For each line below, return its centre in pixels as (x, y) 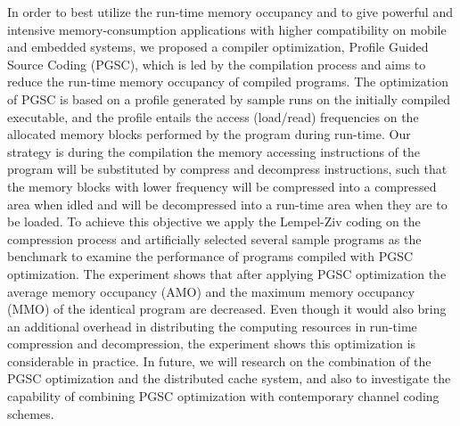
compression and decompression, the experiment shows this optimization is (212, 344)
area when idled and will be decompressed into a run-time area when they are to (227, 204)
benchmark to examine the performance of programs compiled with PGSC (210, 256)
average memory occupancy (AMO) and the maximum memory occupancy (211, 291)
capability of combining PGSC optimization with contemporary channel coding (223, 396)
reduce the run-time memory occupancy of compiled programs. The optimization (228, 82)
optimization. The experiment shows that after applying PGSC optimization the (227, 273)
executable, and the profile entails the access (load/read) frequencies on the (213, 116)
